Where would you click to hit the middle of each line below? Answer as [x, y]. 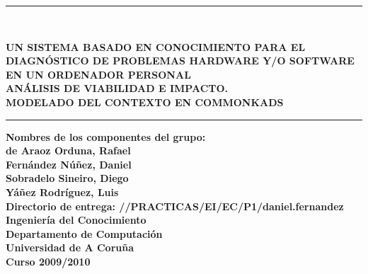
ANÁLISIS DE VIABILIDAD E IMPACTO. [117, 88]
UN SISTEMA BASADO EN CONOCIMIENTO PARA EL [156, 46]
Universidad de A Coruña [70, 247]
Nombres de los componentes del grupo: [106, 136]
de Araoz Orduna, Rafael [68, 150]
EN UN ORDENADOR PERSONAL [98, 74]
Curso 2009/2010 [48, 261]
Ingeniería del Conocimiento [76, 220]
